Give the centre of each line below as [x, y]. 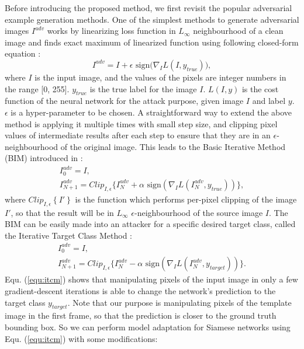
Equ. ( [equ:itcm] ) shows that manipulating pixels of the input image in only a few [151, 279]
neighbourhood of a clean [238, 31]
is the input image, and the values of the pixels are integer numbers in [160, 77]
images [17, 31]
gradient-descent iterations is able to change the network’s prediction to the [140, 290]
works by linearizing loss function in [111, 31]
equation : [23, 53]
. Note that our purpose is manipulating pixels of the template [179, 302]
